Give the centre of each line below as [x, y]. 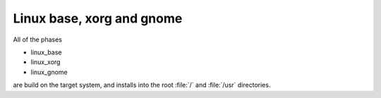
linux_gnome [49, 72]
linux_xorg [46, 62]
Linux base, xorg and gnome [98, 18]
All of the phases [38, 39]
